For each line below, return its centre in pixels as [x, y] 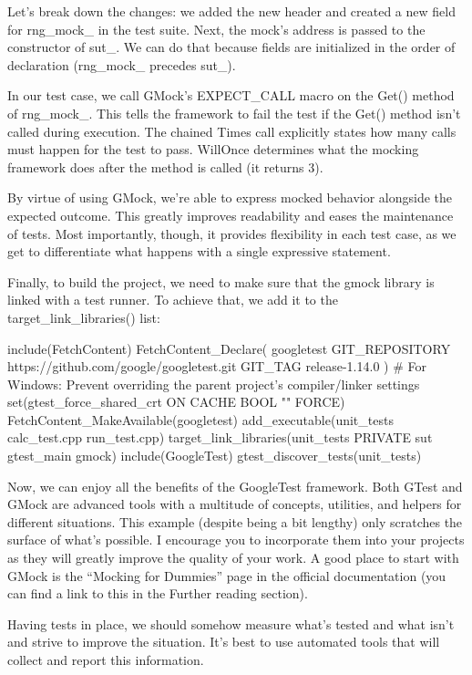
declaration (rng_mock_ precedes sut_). [122, 64]
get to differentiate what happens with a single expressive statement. [199, 251]
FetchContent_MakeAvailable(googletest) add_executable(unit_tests [200, 419]
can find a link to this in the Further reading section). [158, 593]
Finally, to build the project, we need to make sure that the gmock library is [221, 281]
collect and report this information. [106, 659]
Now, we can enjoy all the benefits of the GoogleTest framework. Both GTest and [235, 486]
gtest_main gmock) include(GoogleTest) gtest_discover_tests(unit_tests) [215, 456]
